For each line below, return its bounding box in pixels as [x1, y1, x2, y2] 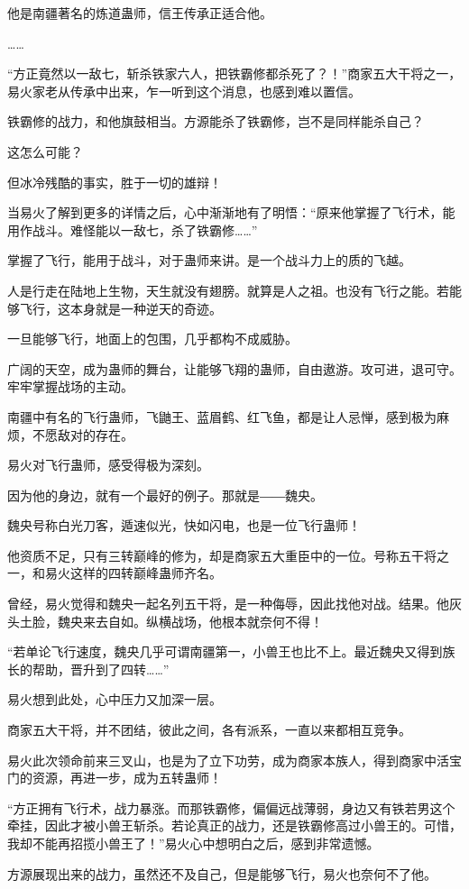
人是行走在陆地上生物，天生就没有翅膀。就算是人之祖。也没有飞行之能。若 [7, 280, 449, 299]
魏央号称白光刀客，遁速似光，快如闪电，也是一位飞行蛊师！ [7, 516, 361, 535]
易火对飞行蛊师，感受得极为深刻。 [7, 455, 209, 474]
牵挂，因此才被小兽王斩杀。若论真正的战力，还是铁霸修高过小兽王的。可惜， [7, 816, 462, 835]
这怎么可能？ [7, 142, 83, 160]
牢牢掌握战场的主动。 [7, 377, 133, 396]
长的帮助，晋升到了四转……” [7, 659, 170, 678]
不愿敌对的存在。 [32, 425, 133, 444]
